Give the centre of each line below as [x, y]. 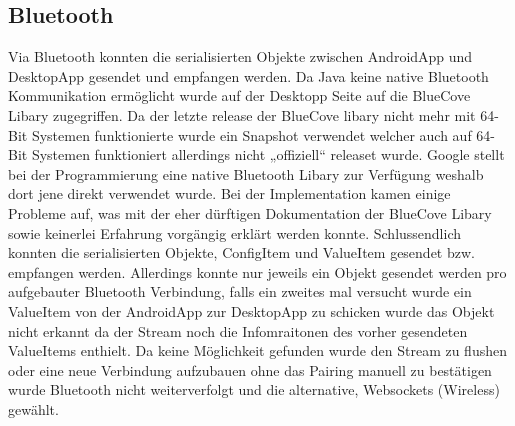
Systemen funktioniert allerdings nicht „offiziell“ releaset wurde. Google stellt [268, 154]
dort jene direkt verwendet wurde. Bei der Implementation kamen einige [229, 193]
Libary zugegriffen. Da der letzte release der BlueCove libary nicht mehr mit [242, 114]
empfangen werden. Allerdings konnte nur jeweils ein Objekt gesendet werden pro [257, 271]
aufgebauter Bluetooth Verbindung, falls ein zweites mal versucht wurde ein [240, 291]
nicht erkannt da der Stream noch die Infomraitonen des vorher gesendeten [238, 330]
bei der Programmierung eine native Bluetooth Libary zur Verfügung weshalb [246, 173]
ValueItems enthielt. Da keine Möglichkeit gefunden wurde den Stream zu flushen [257, 350]
